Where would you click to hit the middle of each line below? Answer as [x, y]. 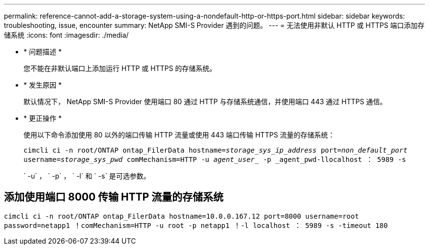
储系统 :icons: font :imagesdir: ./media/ [66, 35]
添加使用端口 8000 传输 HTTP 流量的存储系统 [114, 197]
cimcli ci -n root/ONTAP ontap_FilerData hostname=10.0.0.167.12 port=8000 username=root [181, 216]
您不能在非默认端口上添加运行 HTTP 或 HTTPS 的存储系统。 [120, 68]
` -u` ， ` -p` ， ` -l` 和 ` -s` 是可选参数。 [87, 176]
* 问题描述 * [43, 52]
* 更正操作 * [43, 118]
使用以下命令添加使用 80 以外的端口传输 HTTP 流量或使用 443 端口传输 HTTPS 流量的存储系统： [179, 135]
